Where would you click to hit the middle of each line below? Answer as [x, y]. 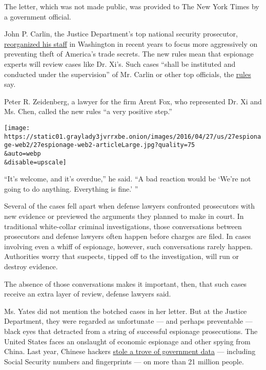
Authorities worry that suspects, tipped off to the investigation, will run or [121, 256]
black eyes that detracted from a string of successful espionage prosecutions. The [131, 331]
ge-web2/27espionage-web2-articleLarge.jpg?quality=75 [100, 145]
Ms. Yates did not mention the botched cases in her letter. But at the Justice [126, 311]
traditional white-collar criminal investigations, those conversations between [123, 226]
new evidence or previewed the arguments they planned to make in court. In [124, 216]
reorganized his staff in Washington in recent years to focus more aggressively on [131, 43]
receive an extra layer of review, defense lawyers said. [88, 294]
